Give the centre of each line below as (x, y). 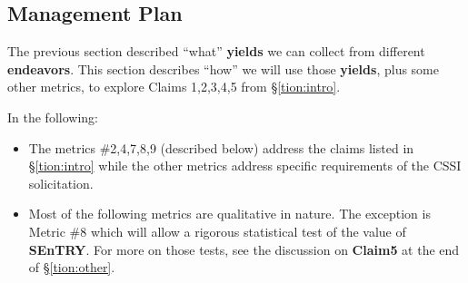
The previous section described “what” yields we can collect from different (216, 51)
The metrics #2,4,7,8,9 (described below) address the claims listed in (221, 147)
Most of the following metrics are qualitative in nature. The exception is (229, 214)
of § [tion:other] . (72, 267)
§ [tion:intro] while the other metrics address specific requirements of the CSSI (245, 166)
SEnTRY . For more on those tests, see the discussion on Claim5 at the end (244, 249)
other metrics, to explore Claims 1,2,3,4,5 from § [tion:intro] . (174, 87)
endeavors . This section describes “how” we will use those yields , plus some (223, 68)
